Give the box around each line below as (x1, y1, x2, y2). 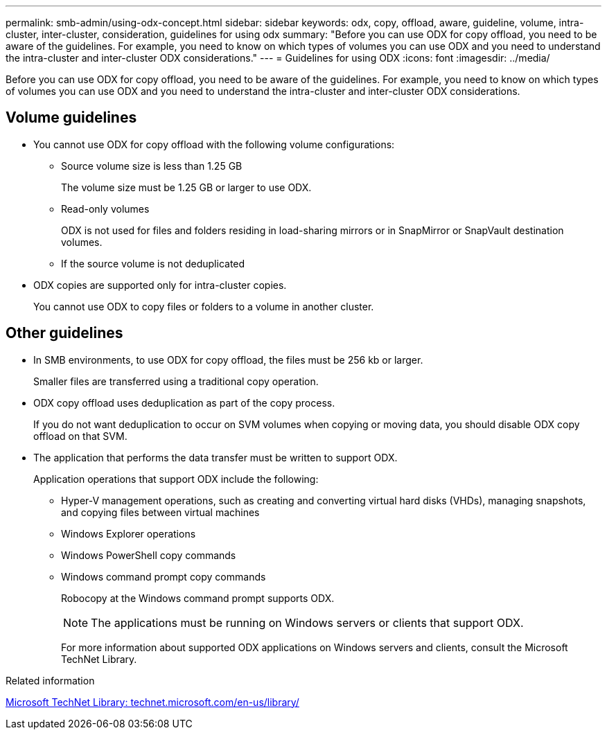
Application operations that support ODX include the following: (33, 472, 319, 485)
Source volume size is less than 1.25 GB (61, 159, 243, 172)
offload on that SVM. (33, 430, 127, 442)
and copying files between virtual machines (61, 506, 260, 518)
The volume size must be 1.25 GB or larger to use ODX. (61, 181, 312, 193)
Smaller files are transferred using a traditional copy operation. (33, 375, 319, 387)
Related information (6, 674, 95, 687)
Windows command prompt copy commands (61, 570, 266, 583)
